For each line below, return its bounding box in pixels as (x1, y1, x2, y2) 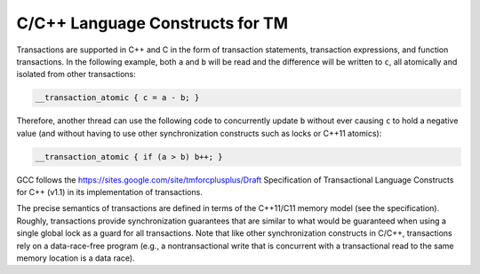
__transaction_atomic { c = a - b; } (35, 93, 200, 103)
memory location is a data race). (16, 253, 135, 263)
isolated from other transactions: (16, 69, 137, 80)
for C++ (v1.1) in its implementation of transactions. (16, 187, 204, 198)
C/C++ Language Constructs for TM (16, 13, 289, 33)
